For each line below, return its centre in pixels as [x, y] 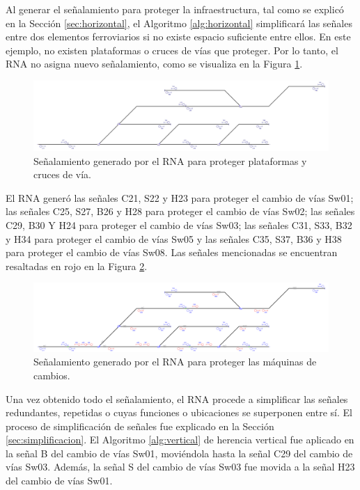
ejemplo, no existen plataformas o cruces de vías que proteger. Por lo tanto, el [172, 50]
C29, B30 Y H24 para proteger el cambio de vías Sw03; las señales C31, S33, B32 [179, 224]
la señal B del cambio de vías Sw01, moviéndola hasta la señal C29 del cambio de [179, 453]
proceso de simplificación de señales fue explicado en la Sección [140, 426]
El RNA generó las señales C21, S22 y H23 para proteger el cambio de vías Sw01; [180, 197]
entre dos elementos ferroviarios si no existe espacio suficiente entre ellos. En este [178, 37]
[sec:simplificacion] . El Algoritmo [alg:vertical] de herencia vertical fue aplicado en [180, 440]
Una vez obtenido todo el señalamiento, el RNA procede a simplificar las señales [177, 398]
